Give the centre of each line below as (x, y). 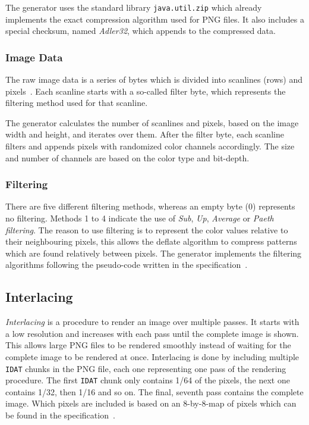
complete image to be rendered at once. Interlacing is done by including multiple (152, 356)
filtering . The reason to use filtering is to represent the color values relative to (147, 229)
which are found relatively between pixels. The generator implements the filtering (154, 253)
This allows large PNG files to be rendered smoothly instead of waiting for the (148, 345)
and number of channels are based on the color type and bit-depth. (127, 157)
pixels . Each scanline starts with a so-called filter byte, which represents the (146, 91)
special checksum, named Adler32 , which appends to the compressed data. (141, 31)
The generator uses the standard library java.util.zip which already (134, 7)
